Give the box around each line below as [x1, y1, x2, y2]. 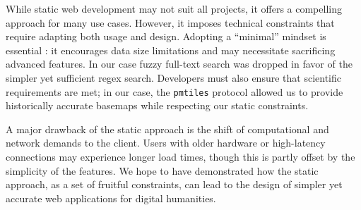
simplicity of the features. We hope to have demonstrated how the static [6, 163, 319, 178]
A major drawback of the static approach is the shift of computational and [6, 121, 329, 136]
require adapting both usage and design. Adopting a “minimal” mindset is [6, 29, 326, 44]
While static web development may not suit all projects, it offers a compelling [6, 1, 342, 16]
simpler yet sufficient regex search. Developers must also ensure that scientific [6, 70, 341, 85]
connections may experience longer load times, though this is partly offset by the [6, 149, 355, 163]
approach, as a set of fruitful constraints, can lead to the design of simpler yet [6, 177, 343, 192]
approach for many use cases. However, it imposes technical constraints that [6, 15, 335, 30]
